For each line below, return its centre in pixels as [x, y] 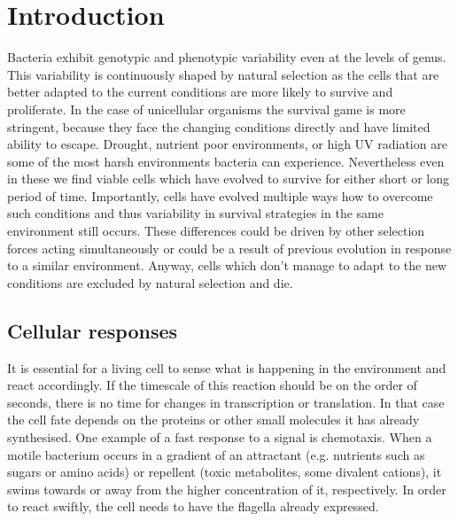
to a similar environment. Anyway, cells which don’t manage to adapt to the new [227, 265]
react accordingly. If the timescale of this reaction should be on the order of [212, 385]
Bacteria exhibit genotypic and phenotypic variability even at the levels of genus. [227, 57]
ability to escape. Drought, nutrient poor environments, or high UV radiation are [227, 144]
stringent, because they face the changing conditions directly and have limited [219, 126]
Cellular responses [93, 330]
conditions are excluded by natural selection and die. [150, 282]
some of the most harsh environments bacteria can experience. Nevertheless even [226, 161]
